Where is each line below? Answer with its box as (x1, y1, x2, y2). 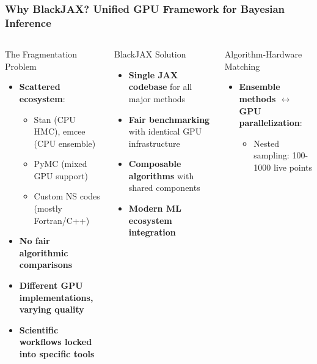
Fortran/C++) (34, 214, 90, 226)
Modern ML (128, 202, 181, 215)
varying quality (19, 303, 84, 316)
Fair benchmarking (128, 113, 210, 125)
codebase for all (128, 80, 192, 93)
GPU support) (34, 169, 88, 182)
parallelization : (239, 116, 302, 129)
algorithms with (128, 169, 194, 182)
